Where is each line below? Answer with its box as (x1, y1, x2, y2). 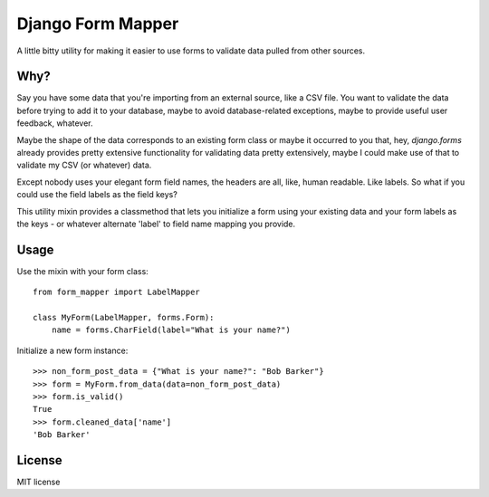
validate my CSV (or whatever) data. (16, 159, 152, 171)
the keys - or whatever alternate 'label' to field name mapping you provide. (16, 218, 296, 229)
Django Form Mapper (16, 14, 179, 33)
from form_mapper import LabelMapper (33, 287, 201, 298)
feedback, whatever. (16, 118, 94, 129)
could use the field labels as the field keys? (16, 189, 178, 200)
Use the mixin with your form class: (16, 265, 149, 276)
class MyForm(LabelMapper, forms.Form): (33, 312, 215, 323)
